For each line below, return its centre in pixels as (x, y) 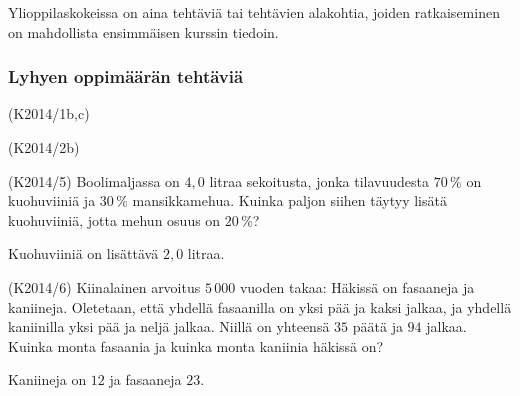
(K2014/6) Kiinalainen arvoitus (104, 286)
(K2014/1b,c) (49, 113)
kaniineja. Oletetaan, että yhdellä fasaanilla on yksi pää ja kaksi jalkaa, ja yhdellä (260, 306)
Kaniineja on (47, 379)
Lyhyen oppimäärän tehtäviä (126, 76)
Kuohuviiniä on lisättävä (83, 253)
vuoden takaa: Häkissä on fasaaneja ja (357, 286)
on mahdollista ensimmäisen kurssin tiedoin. (143, 31)
